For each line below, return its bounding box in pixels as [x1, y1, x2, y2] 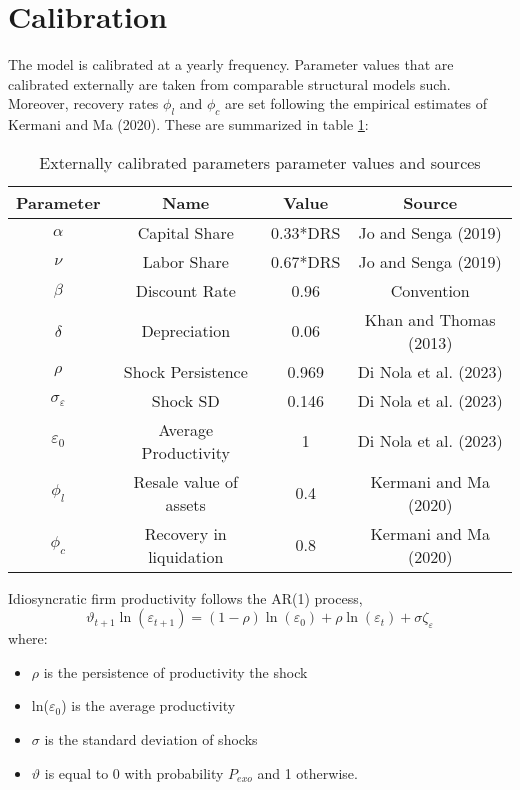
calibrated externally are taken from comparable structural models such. [8, 73, 451, 94]
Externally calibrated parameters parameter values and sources [39, 150, 481, 174]
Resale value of [133, 469, 238, 493]
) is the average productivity [61, 695, 236, 716]
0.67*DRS [271, 249, 341, 273]
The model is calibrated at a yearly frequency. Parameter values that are [8, 54, 454, 75]
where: [8, 628, 48, 649]
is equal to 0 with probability [44, 762, 224, 783]
